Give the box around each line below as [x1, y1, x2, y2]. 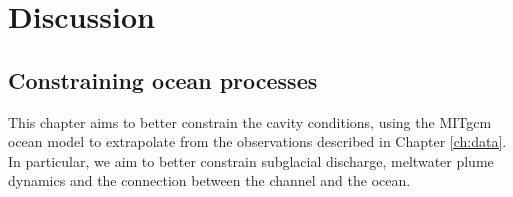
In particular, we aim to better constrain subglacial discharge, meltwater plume [8, 150, 494, 171]
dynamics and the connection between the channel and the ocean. [8, 170, 411, 191]
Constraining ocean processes [8, 64, 318, 95]
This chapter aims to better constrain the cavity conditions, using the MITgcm [8, 111, 492, 132]
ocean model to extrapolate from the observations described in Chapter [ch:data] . [8, 131, 507, 152]
